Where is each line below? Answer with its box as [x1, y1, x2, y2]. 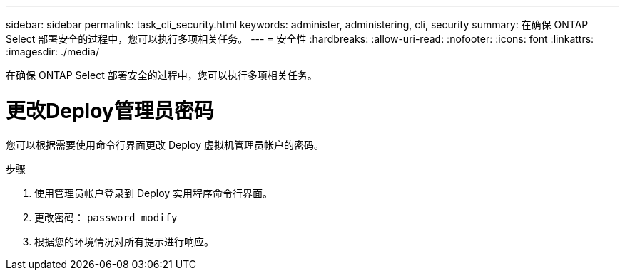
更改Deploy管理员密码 [6, 98, 214, 123]
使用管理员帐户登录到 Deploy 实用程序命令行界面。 [34, 186, 273, 199]
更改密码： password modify [34, 211, 178, 223]
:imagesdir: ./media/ [6, 46, 100, 58]
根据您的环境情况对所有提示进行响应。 [34, 235, 214, 248]
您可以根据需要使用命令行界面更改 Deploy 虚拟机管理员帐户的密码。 [6, 138, 325, 151]
